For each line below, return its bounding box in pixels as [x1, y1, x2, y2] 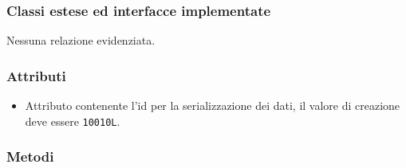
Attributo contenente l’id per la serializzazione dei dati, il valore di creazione [25, 97, 400, 114]
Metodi [6, 147, 54, 166]
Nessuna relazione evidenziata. [6, 32, 156, 49]
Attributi [6, 65, 66, 85]
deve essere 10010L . [25, 112, 120, 129]
